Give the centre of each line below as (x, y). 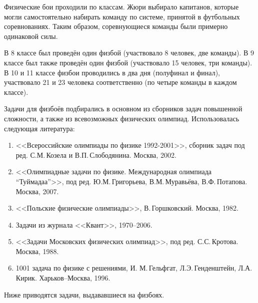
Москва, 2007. (37, 191)
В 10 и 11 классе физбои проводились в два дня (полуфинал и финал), (112, 72)
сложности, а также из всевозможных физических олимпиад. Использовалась (122, 118)
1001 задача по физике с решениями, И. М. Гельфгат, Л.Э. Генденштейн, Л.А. (134, 268)
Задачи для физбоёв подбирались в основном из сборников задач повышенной (123, 109)
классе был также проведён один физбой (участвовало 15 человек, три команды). (128, 62)
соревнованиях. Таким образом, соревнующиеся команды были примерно (116, 26)
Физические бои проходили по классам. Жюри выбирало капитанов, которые (121, 6)
